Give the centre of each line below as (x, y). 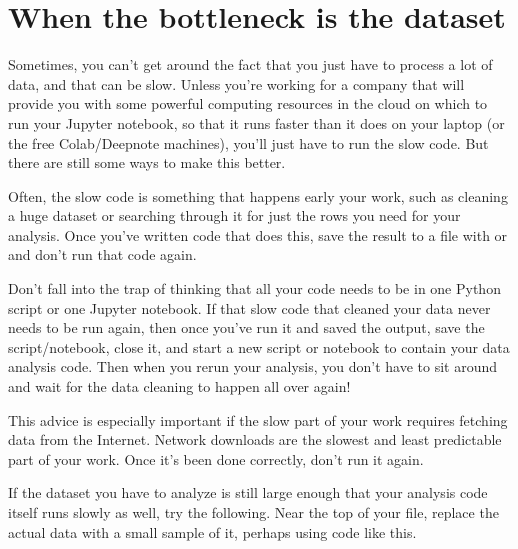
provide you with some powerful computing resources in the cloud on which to (248, 103)
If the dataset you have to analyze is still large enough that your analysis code (248, 492)
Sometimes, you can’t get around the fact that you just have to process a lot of (250, 64)
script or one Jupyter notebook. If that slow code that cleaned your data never (249, 307)
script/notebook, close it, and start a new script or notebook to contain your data (259, 346)
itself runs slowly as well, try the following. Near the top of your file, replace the (253, 512)
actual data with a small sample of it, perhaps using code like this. (212, 531)
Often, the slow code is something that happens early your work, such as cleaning (258, 195)
